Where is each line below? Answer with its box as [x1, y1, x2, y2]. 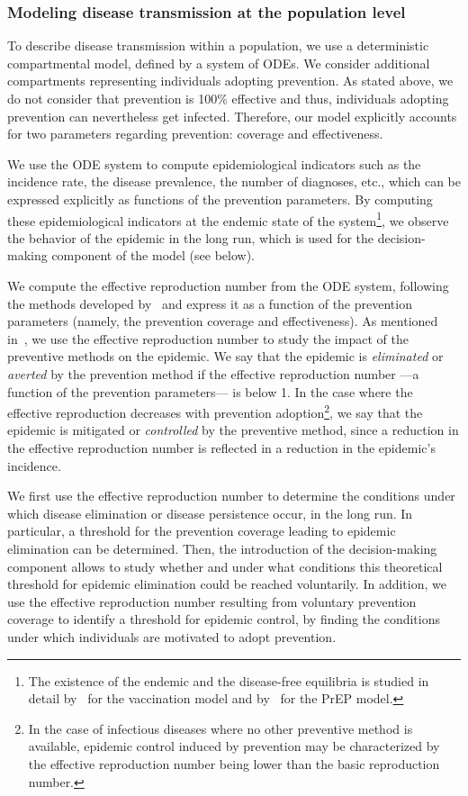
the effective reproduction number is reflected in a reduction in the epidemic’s [7, 439, 436, 457]
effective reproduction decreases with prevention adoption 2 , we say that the [7, 401, 423, 421]
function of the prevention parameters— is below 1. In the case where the [7, 382, 413, 401]
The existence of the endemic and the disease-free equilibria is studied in [28, 671, 429, 690]
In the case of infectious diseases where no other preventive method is [28, 719, 413, 737]
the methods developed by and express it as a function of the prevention [7, 294, 412, 312]
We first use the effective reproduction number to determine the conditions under [7, 486, 455, 505]
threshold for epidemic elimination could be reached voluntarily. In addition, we [7, 574, 446, 593]
